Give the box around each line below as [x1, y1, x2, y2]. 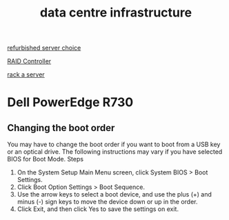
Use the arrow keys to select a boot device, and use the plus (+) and [17, 190, 212, 199]
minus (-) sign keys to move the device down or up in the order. [17, 198, 198, 206]
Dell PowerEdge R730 [7, 94, 134, 110]
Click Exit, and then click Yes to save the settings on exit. [17, 205, 179, 213]
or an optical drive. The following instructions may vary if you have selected [7, 148, 223, 156]
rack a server [7, 70, 45, 79]
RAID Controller [7, 57, 52, 66]
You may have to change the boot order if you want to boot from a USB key [7, 140, 221, 149]
